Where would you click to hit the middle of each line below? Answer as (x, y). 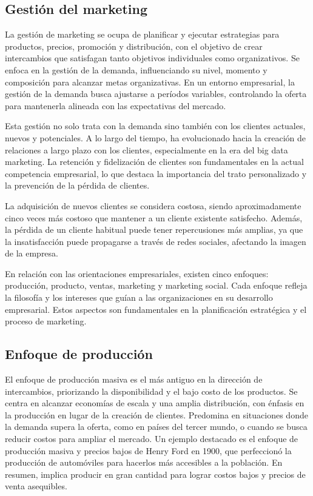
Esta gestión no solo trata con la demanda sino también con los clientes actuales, (155, 126)
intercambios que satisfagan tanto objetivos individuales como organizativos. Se (152, 58)
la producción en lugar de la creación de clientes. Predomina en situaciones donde (156, 414)
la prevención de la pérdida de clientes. (77, 185)
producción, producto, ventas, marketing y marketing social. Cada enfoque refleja (156, 285)
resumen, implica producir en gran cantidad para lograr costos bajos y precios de (155, 474)
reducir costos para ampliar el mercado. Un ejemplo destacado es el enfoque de (152, 439)
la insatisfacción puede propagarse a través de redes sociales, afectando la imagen (156, 241)
